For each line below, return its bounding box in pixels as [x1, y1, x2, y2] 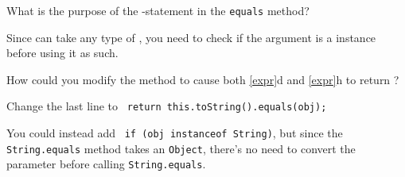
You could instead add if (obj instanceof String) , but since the [6, 125, 343, 141]
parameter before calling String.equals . [6, 156, 206, 172]
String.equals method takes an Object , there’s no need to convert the [6, 140, 356, 156]
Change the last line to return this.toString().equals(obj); [6, 98, 327, 114]
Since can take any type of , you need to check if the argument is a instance [6, 29, 376, 45]
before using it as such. [6, 44, 119, 61]
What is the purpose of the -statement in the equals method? [6, 2, 310, 18]
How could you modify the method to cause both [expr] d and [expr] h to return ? [6, 71, 399, 87]
